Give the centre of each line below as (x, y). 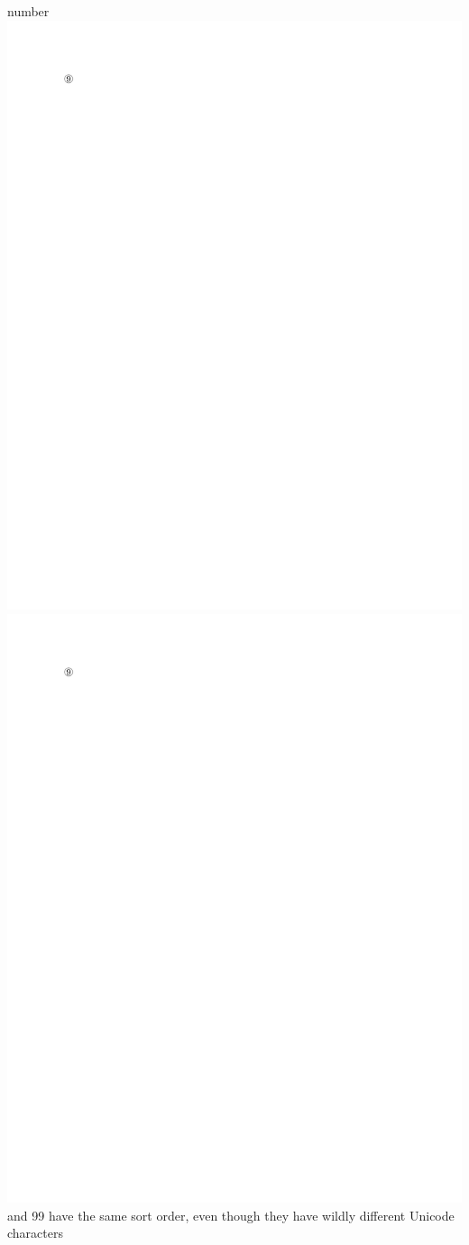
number (28, 11)
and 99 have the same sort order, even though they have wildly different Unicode (231, 1215)
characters (35, 1233)
